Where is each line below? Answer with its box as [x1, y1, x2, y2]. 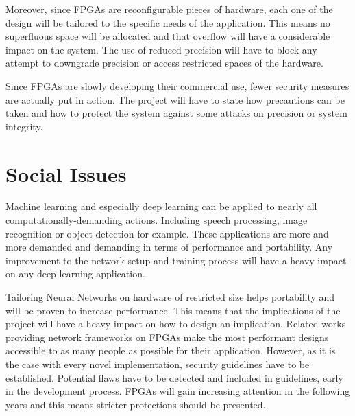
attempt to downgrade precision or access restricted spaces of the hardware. [5, 56, 323, 70]
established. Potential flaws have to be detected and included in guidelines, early [5, 370, 343, 384]
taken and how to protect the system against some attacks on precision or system [5, 106, 347, 120]
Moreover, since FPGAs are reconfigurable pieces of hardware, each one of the [5, 2, 333, 16]
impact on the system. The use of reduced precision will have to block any [5, 42, 317, 56]
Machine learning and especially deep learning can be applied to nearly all [5, 199, 317, 213]
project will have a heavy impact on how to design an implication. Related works [5, 316, 346, 331]
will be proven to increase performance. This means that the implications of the [5, 303, 341, 317]
